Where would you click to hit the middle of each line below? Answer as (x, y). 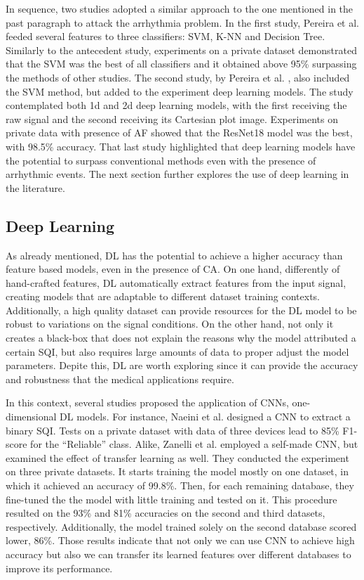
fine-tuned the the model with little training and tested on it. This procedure (171, 499)
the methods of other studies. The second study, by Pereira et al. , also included (178, 77)
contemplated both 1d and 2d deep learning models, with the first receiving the (176, 105)
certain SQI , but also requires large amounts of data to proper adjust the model (177, 351)
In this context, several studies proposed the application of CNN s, (147, 402)
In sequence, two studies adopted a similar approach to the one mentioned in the (180, 8)
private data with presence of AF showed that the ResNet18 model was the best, (179, 133)
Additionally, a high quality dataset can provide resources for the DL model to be (181, 310)
